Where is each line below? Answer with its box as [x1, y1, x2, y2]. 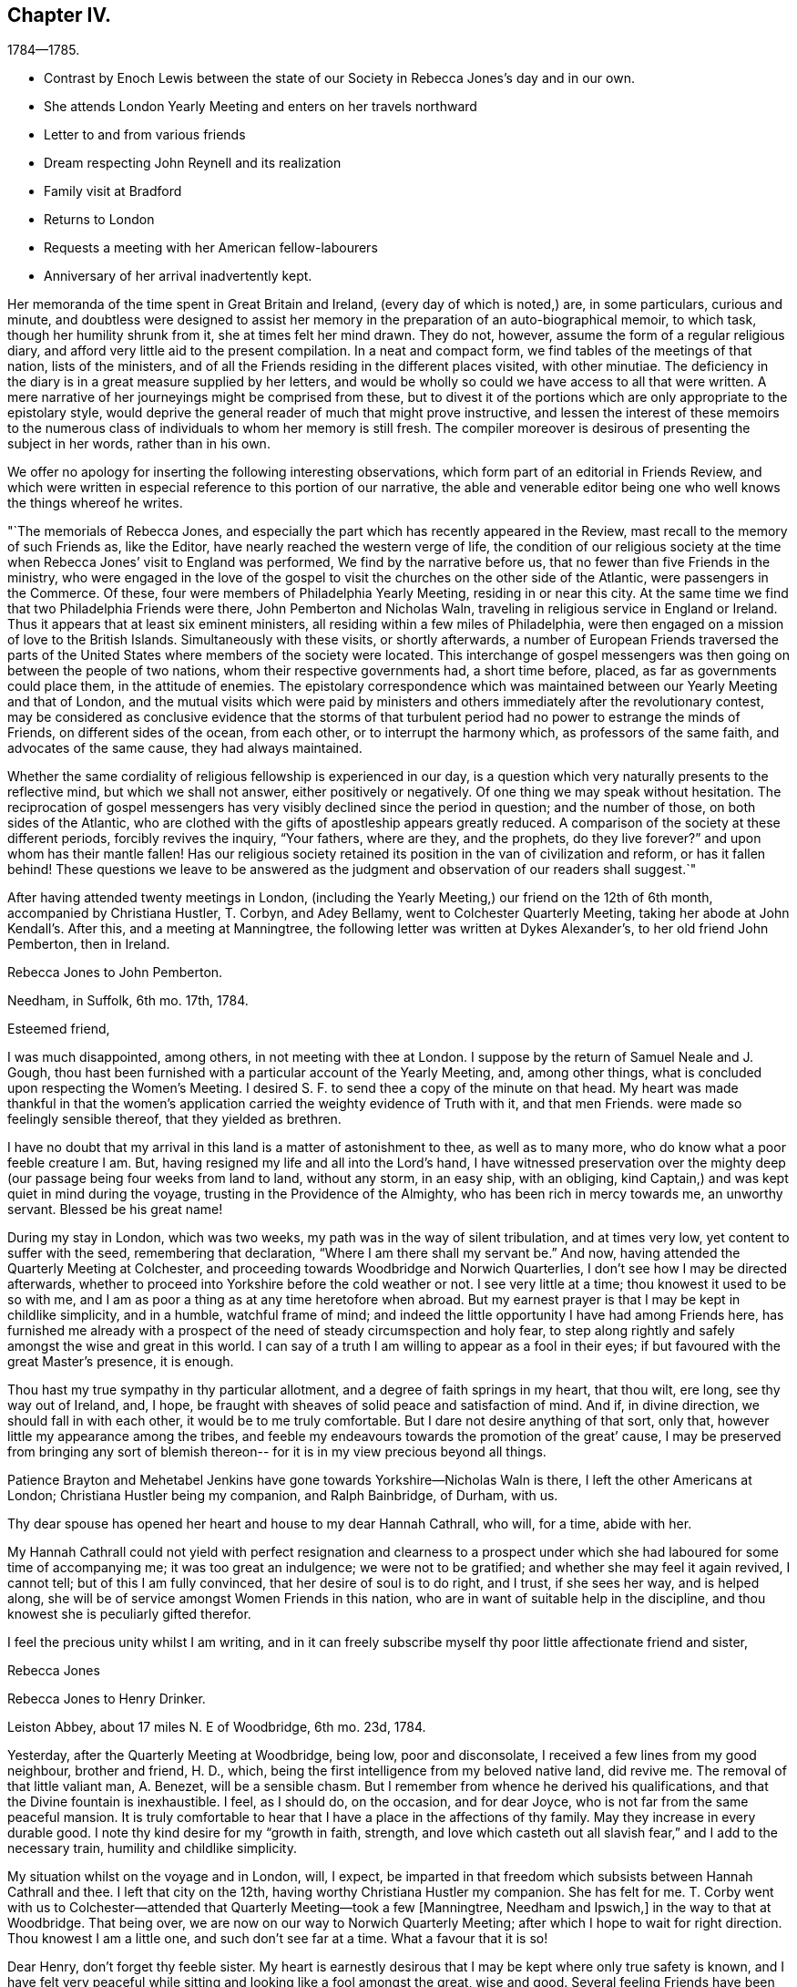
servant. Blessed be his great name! [7, 1201, 223, 1218]
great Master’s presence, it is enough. [7, 1354, 234, 1370]
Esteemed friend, [7, 1021, 110, 1037]
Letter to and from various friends [44, 127, 246, 143]
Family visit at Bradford [44, 183, 182, 200]
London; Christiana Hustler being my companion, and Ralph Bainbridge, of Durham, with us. [7, 1488, 558, 1504]
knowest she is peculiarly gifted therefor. [7, 1606, 251, 1622]
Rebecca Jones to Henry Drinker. [7, 1691, 206, 1707]
